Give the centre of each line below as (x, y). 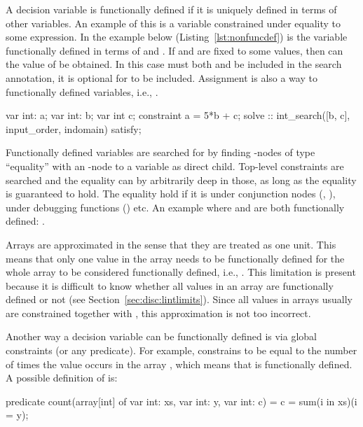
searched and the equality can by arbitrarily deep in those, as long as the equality (181, 180)
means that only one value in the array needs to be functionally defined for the (175, 258)
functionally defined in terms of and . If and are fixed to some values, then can (174, 50)
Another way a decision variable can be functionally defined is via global (161, 336)
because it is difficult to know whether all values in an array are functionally (170, 285)
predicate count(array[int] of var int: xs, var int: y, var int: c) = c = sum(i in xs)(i (181, 401)
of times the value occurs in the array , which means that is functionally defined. (179, 364)
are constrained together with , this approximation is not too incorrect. (158, 313)
